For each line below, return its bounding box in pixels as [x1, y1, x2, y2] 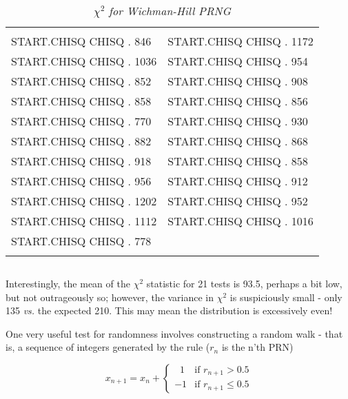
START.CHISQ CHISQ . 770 [11, 113, 152, 129]
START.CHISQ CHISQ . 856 [167, 93, 308, 109]
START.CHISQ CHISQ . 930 [167, 113, 308, 129]
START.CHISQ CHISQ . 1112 [11, 213, 157, 229]
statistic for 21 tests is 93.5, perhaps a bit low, [146, 276, 342, 290]
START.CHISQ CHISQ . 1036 [11, 53, 157, 69]
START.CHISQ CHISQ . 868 [167, 133, 308, 149]
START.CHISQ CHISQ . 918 [11, 153, 152, 169]
